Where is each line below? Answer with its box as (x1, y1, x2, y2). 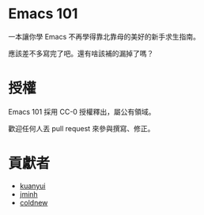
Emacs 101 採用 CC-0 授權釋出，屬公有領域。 (8, 107, 156, 116)
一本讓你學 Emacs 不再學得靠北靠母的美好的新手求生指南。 (8, 32, 200, 41)
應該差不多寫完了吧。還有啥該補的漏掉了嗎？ (8, 48, 154, 58)
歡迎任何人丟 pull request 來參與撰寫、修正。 (8, 123, 155, 133)
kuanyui (19, 181, 46, 190)
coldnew (19, 198, 48, 207)
